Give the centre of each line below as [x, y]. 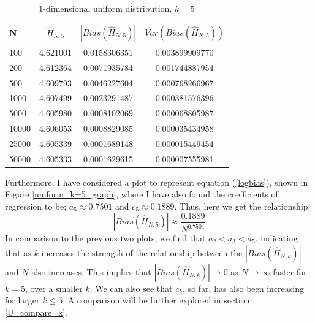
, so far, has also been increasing [244, 288]
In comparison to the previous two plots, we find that [105, 238]
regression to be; [36, 206]
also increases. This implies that [91, 271]
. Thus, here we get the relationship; [242, 206]
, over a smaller [54, 288]
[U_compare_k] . [36, 312]
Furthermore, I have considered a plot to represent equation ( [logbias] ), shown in [157, 182]
